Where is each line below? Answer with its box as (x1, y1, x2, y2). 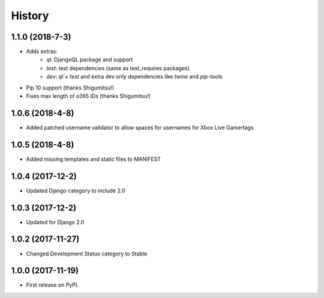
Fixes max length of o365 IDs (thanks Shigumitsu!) (26, 93, 151, 100)
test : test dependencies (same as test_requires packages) (46, 64, 190, 71)
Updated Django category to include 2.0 (26, 187, 125, 194)
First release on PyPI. (26, 281, 79, 288)
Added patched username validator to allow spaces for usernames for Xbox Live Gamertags (26, 124, 254, 131)
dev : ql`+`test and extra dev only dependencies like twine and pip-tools (46, 73, 223, 81)
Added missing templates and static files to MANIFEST (26, 155, 161, 162)
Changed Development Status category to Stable (26, 250, 148, 257)
